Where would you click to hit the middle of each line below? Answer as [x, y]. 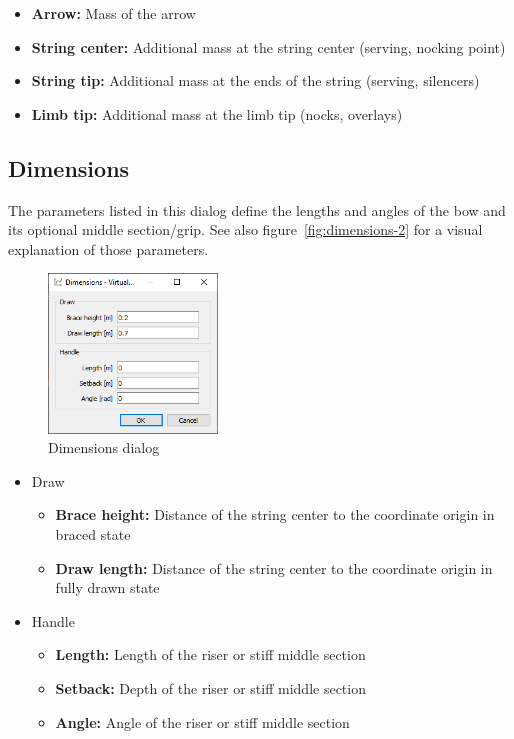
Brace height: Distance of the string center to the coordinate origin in [275, 514]
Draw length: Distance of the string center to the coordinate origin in [274, 567]
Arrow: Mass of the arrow [113, 13]
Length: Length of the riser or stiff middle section [210, 654]
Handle [53, 620]
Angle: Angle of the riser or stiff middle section [202, 721]
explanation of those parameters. [108, 248]
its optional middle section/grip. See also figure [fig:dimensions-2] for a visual [245, 229]
